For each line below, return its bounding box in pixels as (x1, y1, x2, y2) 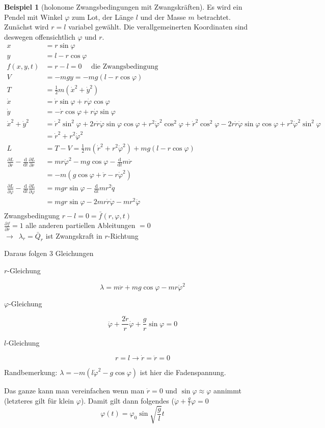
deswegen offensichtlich (4, 31, 75, 42)
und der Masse (140, 11, 186, 22)
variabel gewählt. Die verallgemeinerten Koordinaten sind (68, 21, 248, 32)
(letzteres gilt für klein (4, 395, 74, 406)
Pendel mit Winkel (4, 11, 63, 22)
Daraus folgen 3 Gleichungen (4, 248, 94, 259)
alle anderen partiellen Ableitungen (25, 220, 136, 231)
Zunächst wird (4, 21, 49, 32)
